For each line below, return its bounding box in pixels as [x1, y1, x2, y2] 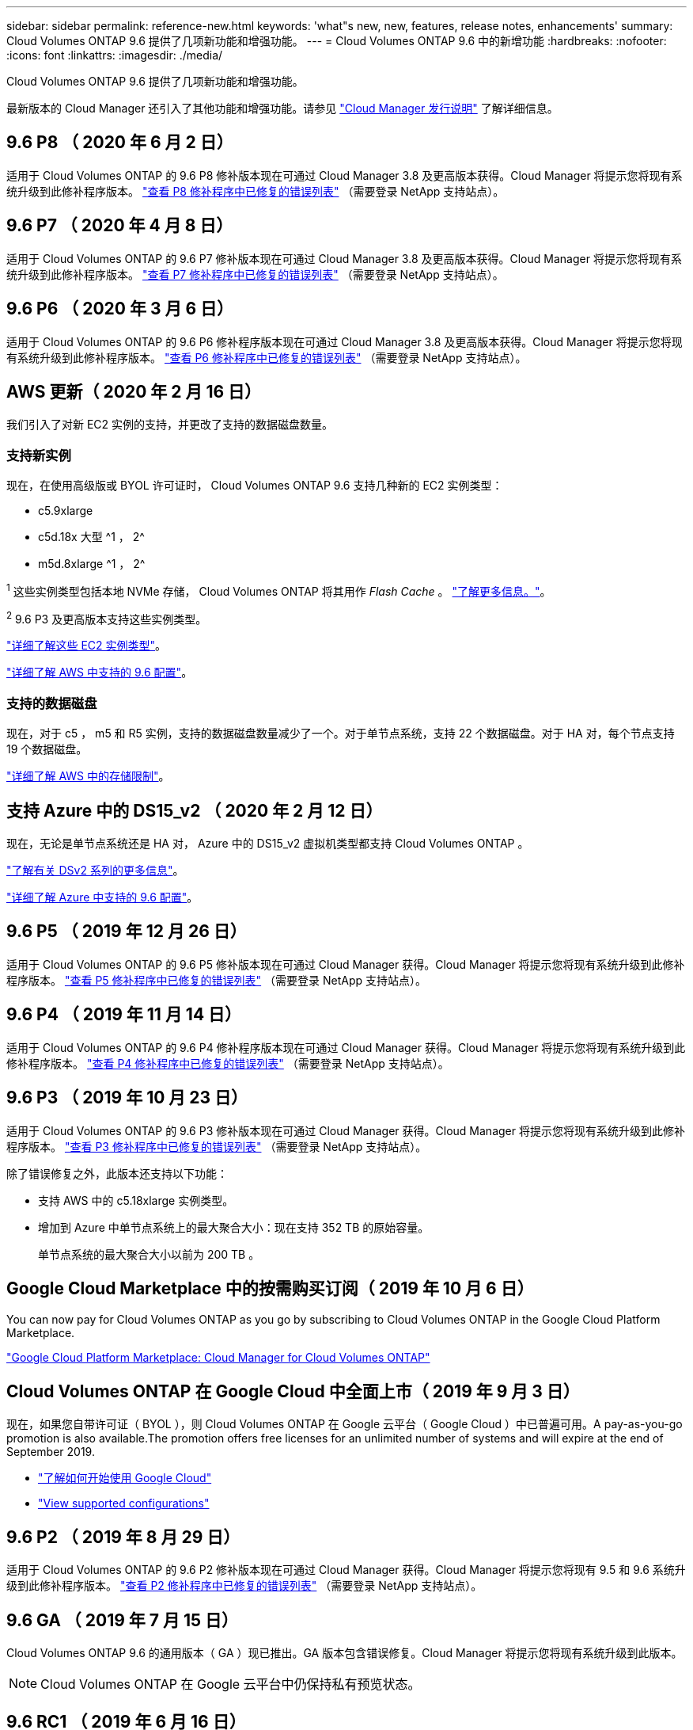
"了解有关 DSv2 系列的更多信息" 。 [6, 863, 184, 878]
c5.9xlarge [38, 504, 93, 518]
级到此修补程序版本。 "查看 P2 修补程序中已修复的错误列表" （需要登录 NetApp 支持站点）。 [6, 1579, 483, 1593]
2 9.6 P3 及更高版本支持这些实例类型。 [6, 609, 207, 626]
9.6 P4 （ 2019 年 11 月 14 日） [6, 1004, 242, 1025]
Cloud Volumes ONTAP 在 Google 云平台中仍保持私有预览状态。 [40, 1675, 421, 1692]
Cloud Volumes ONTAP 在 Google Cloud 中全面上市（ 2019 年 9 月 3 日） [6, 1381, 580, 1401]
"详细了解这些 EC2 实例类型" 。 [6, 638, 167, 653]
